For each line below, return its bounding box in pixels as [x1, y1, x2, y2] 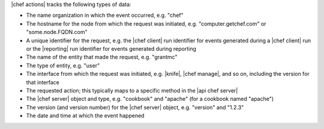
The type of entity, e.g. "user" [26, 62, 100, 69]
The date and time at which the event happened [26, 112, 145, 119]
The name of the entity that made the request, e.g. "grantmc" [26, 54, 178, 61]
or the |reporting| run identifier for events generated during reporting [26, 45, 196, 52]
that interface [26, 78, 59, 86]
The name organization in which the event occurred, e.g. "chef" [26, 12, 184, 19]
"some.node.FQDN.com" [26, 29, 88, 36]
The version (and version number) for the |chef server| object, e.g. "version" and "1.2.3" [26, 103, 244, 110]
